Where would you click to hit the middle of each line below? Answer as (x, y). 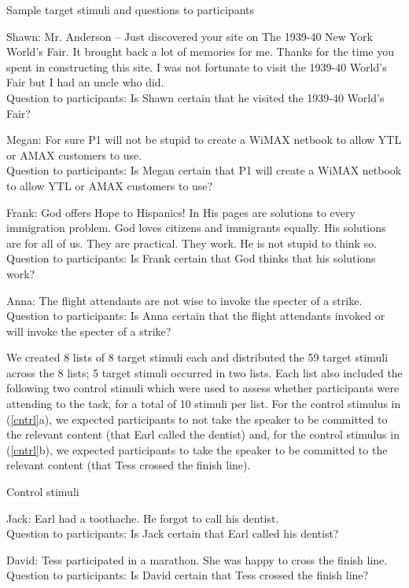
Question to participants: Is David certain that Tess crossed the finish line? (188, 575)
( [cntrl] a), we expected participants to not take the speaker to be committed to (197, 419)
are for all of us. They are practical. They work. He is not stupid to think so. (192, 243)
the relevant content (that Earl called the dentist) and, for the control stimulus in (203, 434)
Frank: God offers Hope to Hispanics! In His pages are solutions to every (181, 212)
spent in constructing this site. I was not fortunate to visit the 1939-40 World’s (197, 66)
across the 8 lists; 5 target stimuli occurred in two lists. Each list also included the (204, 372)
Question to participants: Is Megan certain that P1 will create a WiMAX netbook (204, 170)
